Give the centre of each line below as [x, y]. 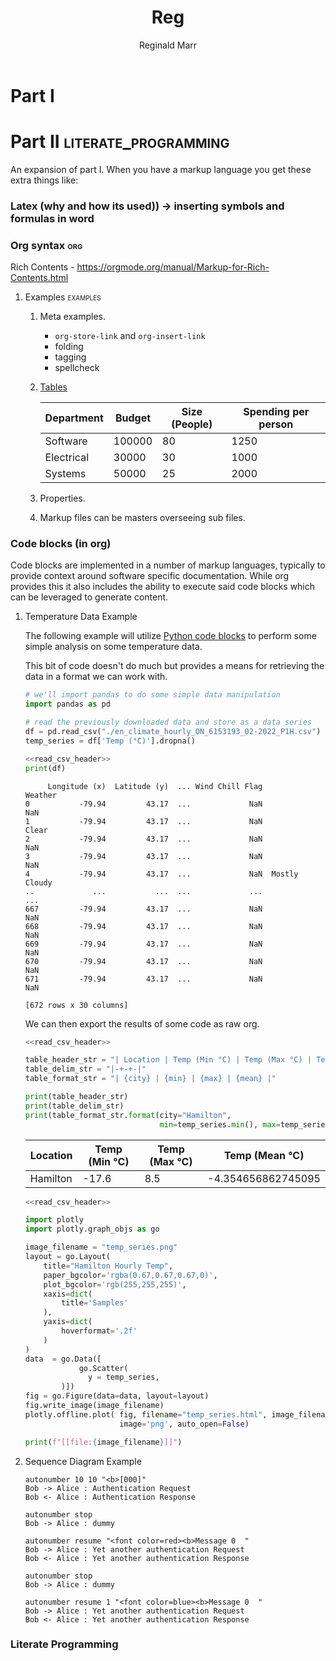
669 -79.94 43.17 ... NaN [143, 944]
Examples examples [63, 297]
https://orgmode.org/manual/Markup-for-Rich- [173, 267]
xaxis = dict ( [68, 1294]
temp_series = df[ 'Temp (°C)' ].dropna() [110, 741]
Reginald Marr [168, 45]
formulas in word [52, 218]
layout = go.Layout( [67, 1257]
